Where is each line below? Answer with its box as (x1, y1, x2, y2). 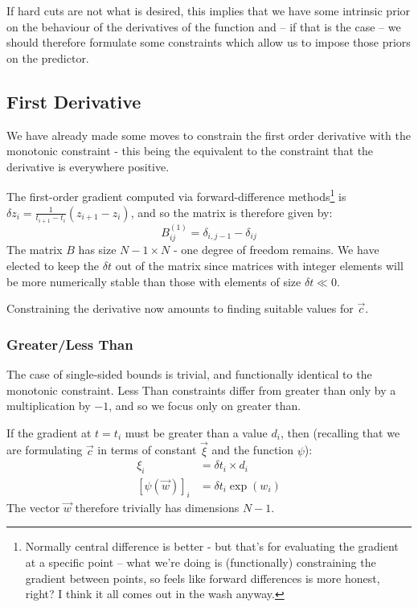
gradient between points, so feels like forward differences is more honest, (25, 569, 380, 586)
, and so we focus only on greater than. (109, 397, 301, 414)
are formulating (6, 441, 83, 458)
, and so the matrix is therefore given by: (130, 203, 333, 220)
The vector (6, 498, 60, 515)
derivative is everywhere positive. (6, 158, 170, 174)
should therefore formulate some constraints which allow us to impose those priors (6, 34, 411, 51)
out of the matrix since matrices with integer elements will (115, 256, 404, 273)
